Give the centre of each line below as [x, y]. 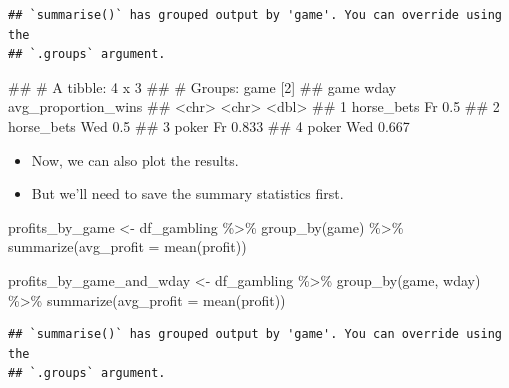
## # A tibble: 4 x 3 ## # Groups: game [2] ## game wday [202, 86]
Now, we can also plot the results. [135, 159]
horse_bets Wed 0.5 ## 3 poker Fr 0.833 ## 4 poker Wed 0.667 [209, 125]
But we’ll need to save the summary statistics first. [187, 193]
